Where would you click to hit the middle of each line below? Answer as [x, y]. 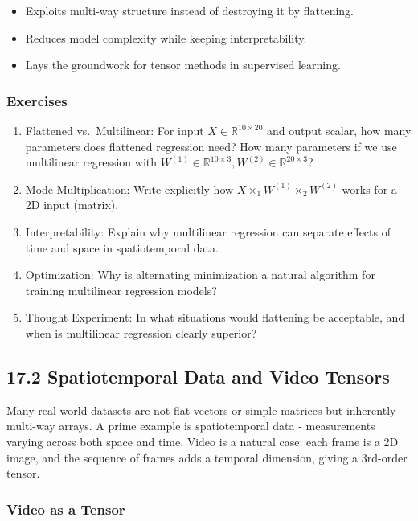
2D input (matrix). [72, 205]
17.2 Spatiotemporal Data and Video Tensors [198, 376]
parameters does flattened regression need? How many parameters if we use [211, 146]
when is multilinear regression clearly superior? [141, 332]
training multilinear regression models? [121, 290]
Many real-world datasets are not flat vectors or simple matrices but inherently [201, 410]
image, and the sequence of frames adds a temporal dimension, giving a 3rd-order [207, 457]
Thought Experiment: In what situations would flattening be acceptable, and [215, 317]
